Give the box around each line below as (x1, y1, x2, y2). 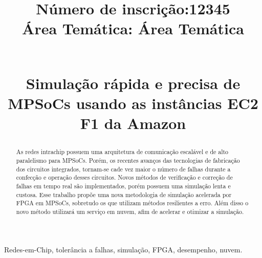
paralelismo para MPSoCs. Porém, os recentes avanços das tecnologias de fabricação (16, 156, 240, 164)
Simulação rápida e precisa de (26, 72, 241, 93)
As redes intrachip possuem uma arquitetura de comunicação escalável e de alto (16, 147, 229, 156)
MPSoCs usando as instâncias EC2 (8, 92, 258, 113)
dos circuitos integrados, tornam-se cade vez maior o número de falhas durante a (16, 164, 231, 173)
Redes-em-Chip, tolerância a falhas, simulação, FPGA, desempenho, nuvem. (4, 244, 243, 254)
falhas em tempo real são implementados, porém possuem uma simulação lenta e (16, 181, 231, 190)
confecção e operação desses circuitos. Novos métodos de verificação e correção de (16, 173, 233, 182)
